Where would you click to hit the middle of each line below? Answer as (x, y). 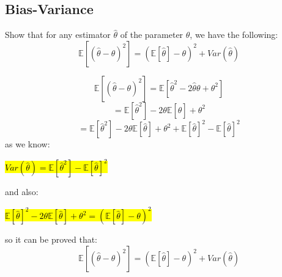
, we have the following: (234, 35)
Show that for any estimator (58, 35)
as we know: (28, 144)
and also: (22, 192)
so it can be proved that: (51, 239)
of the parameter (152, 35)
